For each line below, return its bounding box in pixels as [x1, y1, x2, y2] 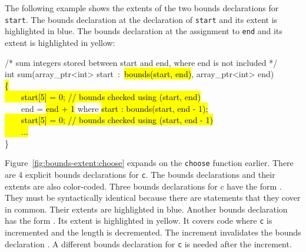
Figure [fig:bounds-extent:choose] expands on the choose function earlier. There [5, 157, 294, 169]
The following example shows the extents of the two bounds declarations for [5, 2, 279, 14]
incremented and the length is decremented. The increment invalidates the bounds [5, 226, 301, 238]
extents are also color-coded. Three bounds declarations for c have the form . [5, 180, 282, 192]
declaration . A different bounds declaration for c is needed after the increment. [5, 237, 292, 250]
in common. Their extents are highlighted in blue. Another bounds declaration [5, 203, 288, 215]
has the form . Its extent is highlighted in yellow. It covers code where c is [5, 214, 272, 227]
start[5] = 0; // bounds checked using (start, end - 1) [21, 114, 213, 126]
